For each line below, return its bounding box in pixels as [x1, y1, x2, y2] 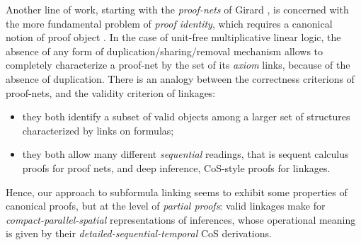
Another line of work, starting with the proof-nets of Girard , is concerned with [6, 2, 349, 16]
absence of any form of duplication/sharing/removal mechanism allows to [6, 43, 323, 58]
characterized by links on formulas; [22, 122, 174, 137]
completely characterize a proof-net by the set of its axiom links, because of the [6, 57, 350, 72]
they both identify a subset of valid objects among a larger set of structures [22, 109, 350, 124]
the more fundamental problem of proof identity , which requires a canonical [6, 16, 333, 30]
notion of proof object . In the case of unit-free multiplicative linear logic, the [6, 30, 341, 45]
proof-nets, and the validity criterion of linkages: [6, 85, 216, 100]
